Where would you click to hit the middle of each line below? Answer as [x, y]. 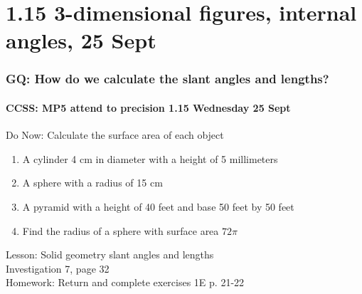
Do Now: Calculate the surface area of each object [115, 135]
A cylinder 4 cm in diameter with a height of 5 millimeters [150, 158]
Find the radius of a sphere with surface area [121, 230]
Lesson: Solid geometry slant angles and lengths [110, 254]
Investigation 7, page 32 [58, 268]
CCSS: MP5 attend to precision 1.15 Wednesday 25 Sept [148, 107]
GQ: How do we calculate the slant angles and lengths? [167, 79]
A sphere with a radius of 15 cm [92, 183]
